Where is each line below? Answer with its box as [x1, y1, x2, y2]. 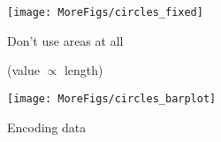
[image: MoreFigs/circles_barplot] [7, 92, 217, 105]
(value [7, 61, 40, 79]
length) [64, 61, 103, 79]
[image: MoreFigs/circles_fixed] [7, 6, 203, 19]
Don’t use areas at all [7, 31, 124, 49]
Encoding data [7, 117, 87, 136]
